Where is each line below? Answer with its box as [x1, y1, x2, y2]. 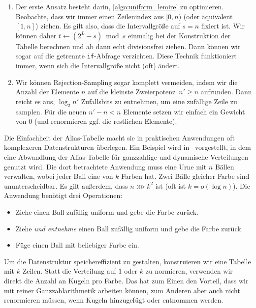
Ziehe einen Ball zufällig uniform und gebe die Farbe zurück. [15, 206, 198, 217]
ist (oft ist [155, 180, 186, 191]
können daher [15, 30, 57, 40]
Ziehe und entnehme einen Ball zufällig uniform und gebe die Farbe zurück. [15, 223, 243, 233]
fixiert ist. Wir [201, 21, 245, 31]
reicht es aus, [15, 96, 55, 106]
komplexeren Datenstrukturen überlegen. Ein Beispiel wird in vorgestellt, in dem [4, 142, 251, 152]
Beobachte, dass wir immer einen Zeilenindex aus [15, 11, 164, 21]
